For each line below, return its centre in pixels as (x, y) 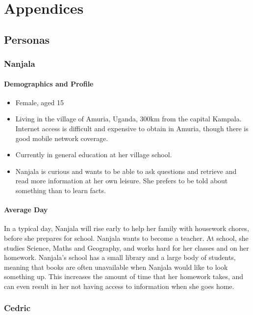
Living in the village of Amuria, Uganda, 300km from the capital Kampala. (128, 119)
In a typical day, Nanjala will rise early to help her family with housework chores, (126, 228)
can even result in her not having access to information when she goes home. (119, 286)
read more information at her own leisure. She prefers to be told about (122, 181)
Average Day (26, 210)
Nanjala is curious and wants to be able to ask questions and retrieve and (126, 171)
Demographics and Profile (49, 83)
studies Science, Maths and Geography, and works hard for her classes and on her (126, 247)
